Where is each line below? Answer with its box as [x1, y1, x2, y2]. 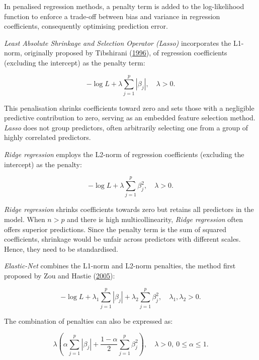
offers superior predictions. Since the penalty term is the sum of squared [4, 224, 227, 234]
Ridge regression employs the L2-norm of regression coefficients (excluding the [4, 149, 244, 160]
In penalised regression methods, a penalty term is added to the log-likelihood [4, 1, 244, 11]
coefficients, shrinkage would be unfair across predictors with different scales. [4, 234, 241, 244]
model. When [4, 213, 45, 224]
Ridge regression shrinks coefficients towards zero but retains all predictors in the [4, 204, 254, 214]
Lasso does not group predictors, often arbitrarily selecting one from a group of [4, 122, 248, 132]
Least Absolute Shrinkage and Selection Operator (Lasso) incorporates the [4, 37, 231, 48]
